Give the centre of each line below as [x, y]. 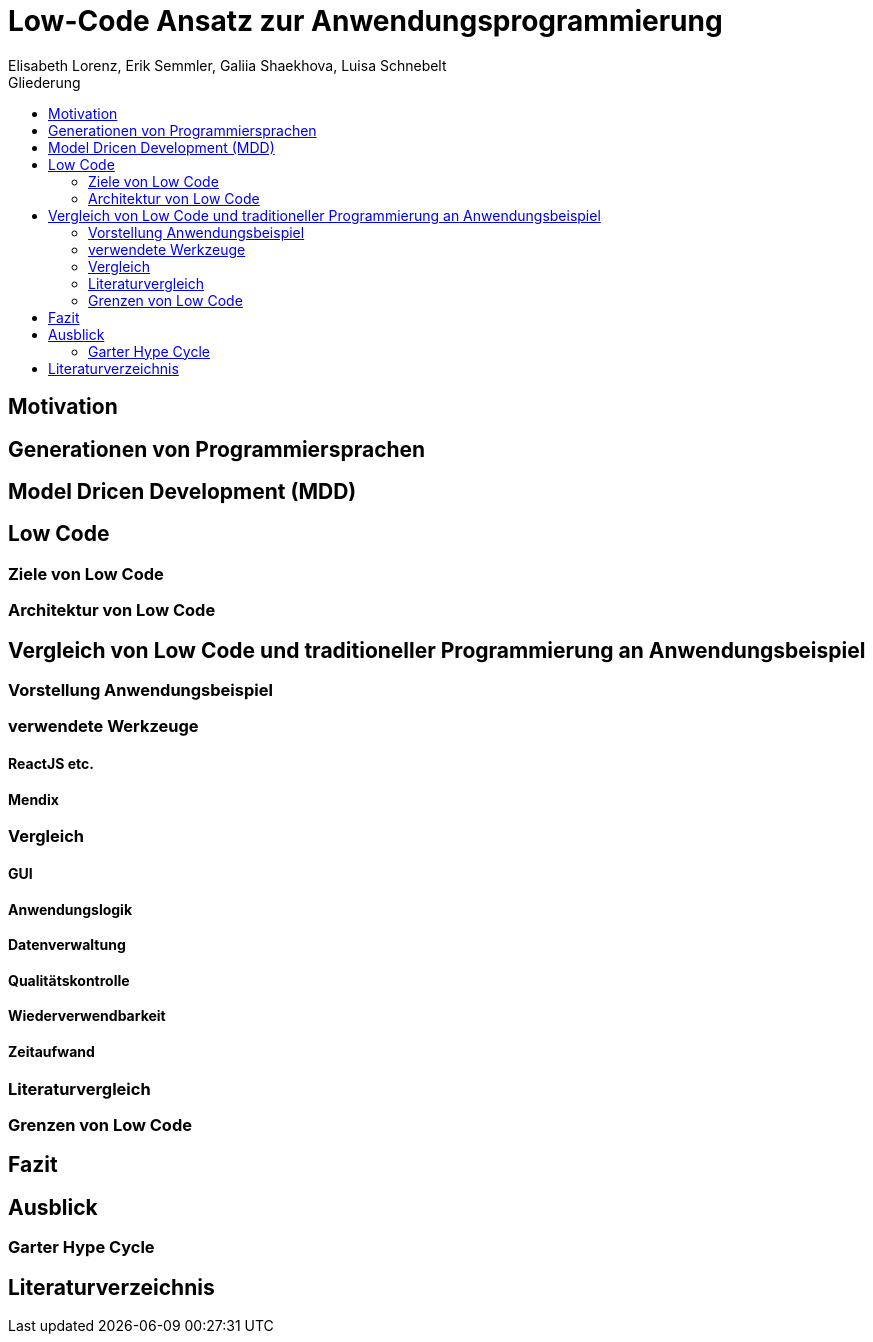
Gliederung [44, 82]
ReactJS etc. [51, 764]
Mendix [33, 799]
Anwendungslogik [70, 909]
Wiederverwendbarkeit [87, 1016]
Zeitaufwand [51, 1051]
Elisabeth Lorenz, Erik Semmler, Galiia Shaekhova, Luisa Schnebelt [227, 65]
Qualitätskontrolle [69, 980]
